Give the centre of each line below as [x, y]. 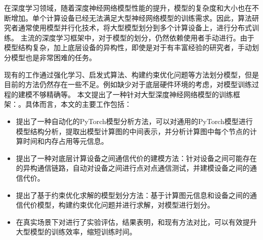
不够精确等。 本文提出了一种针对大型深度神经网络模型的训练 [133, 94]
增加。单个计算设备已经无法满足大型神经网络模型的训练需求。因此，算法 [131, 17]
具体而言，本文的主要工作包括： [78, 104]
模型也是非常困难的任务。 [53, 57]
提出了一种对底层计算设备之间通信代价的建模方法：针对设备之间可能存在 [136, 158]
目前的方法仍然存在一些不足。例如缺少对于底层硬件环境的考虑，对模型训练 [128, 84]
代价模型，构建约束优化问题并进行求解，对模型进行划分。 [119, 205]
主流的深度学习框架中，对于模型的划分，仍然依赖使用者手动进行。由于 [137, 37]
